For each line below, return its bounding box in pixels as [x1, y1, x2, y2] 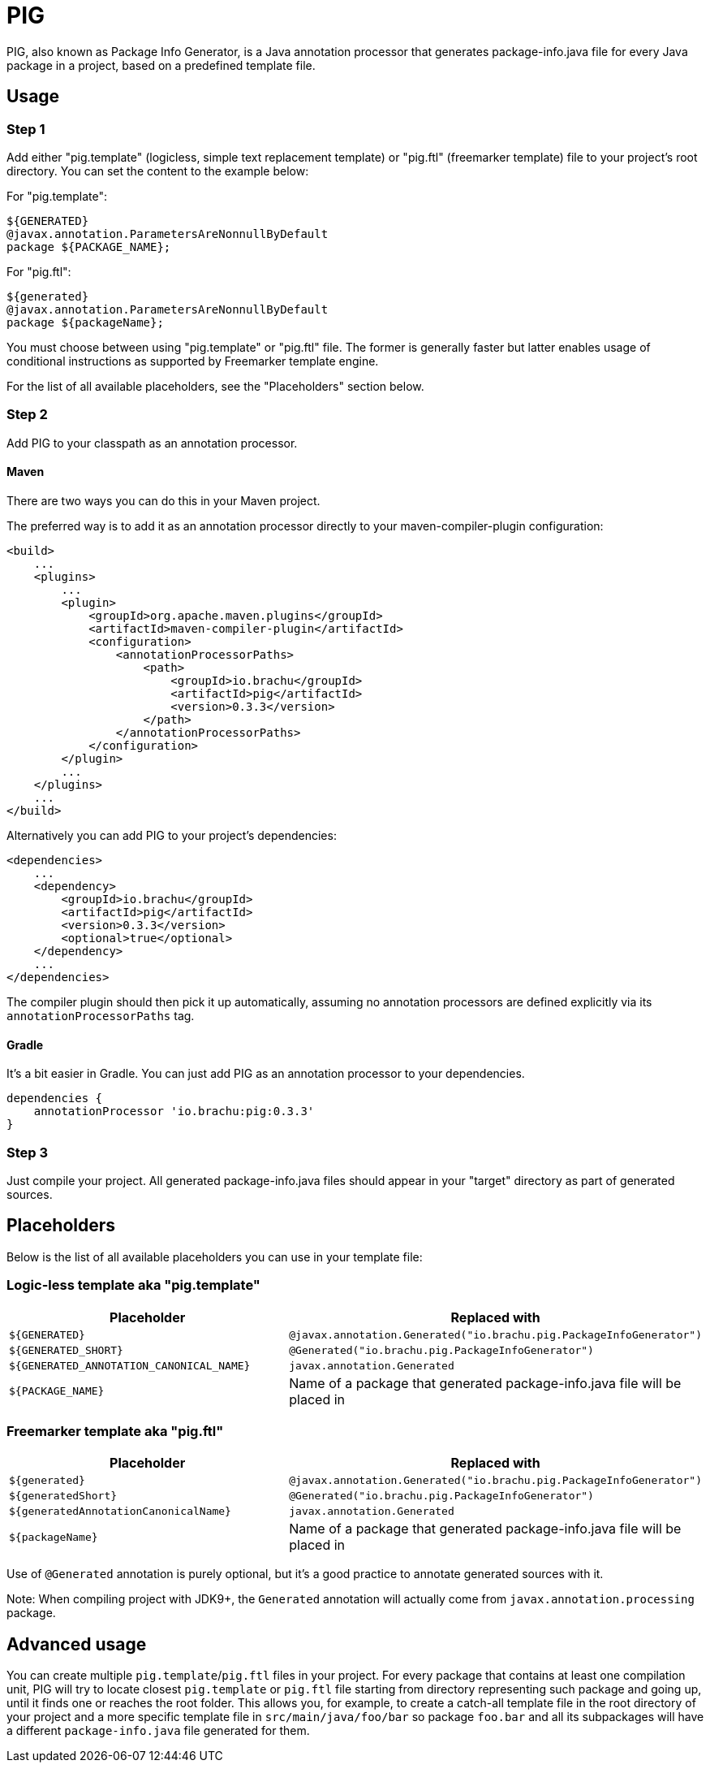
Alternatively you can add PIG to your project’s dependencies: [6, 828, 337, 842]
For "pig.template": [6, 188, 108, 203]
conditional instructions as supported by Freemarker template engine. [6, 353, 379, 368]
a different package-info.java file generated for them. [6, 1724, 310, 1738]
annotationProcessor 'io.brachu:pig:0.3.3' [33, 1105, 315, 1118]
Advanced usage [6, 1633, 147, 1654]
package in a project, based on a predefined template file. [6, 58, 316, 72]
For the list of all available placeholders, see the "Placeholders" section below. [6, 378, 424, 393]
